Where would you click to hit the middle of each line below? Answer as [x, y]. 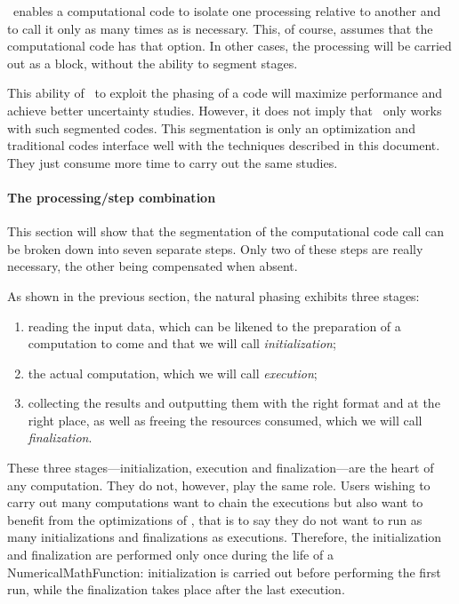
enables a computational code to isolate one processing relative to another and [227, 11]
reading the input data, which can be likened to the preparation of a [214, 326]
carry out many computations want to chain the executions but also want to [215, 502]
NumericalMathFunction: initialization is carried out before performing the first [224, 572]
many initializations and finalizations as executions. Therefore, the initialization [225, 537]
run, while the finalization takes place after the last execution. [176, 589]
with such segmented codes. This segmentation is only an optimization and [211, 127]
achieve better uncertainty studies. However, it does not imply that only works [225, 110]
